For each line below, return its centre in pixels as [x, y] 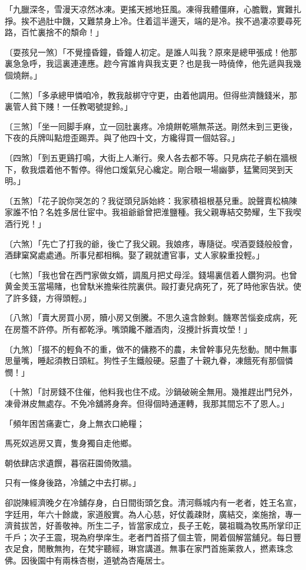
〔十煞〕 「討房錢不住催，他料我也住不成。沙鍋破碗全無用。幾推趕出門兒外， [151, 392]
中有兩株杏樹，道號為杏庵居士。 [107, 560]
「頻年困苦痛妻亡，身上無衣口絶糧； [75, 423]
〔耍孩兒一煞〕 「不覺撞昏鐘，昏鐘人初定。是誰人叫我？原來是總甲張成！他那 [151, 52]
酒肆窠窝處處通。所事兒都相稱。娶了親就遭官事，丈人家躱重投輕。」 [134, 255]
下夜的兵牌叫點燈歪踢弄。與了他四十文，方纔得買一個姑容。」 [122, 138]
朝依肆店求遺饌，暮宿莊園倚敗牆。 [71, 462]
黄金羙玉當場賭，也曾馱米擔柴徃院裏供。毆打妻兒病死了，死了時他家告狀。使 [153, 286]
